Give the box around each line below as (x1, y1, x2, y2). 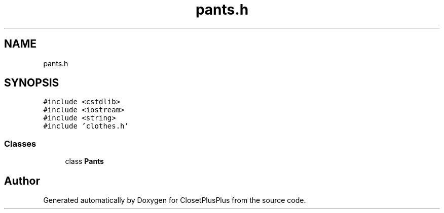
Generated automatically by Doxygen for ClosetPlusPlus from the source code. (43, 196, 306, 205)
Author (4, 174, 40, 187)
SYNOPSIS (4, 76, 59, 90)
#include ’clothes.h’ (43, 122, 129, 131)
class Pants (65, 157, 104, 166)
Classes (4, 138, 36, 149)
